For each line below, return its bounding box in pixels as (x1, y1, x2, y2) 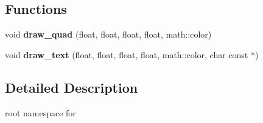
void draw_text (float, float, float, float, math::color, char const (5, 48, 248, 61)
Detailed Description (5, 78, 138, 96)
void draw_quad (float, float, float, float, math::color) (5, 28, 212, 41)
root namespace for (5, 106, 76, 119)
